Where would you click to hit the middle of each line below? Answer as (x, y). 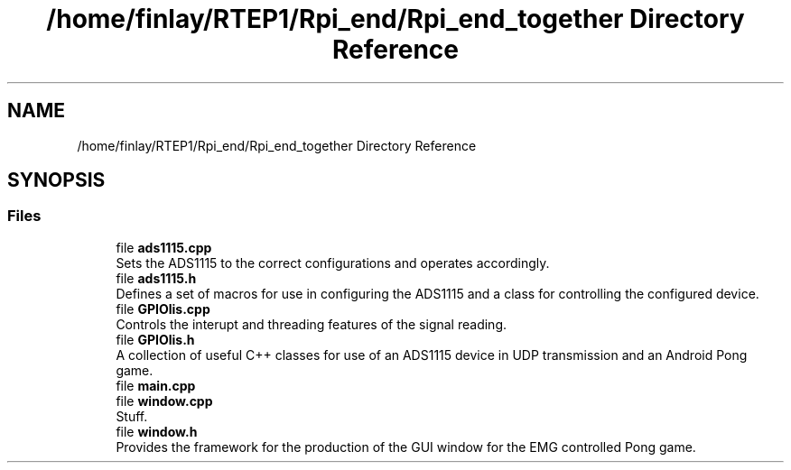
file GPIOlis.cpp (163, 309)
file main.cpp (156, 385)
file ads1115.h (156, 278)
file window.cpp (164, 401)
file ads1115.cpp (164, 247)
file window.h (157, 431)
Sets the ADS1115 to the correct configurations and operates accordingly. (333, 263)
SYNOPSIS (56, 180)
